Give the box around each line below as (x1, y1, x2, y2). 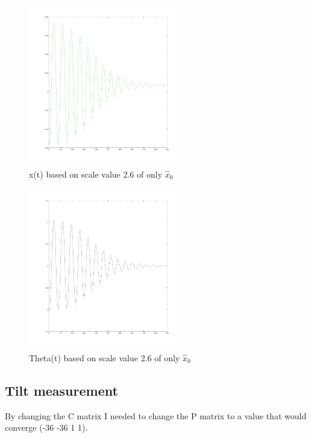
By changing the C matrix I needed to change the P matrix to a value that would (5, 409, 307, 422)
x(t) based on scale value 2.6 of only (29, 167, 163, 180)
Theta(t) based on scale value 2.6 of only (29, 351, 180, 364)
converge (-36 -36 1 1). (5, 421, 88, 434)
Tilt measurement (5, 381, 118, 399)
